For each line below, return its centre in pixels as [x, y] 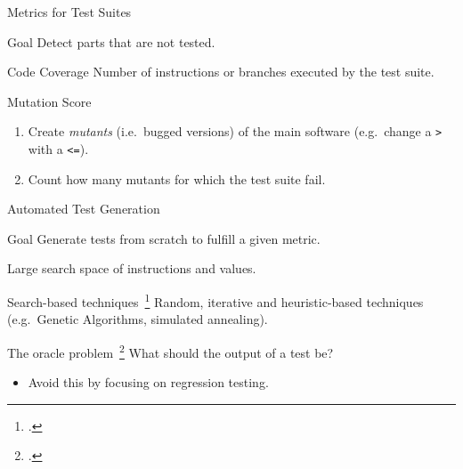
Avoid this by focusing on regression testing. [148, 382]
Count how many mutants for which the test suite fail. [177, 178]
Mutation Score [49, 101]
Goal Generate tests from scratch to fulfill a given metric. [164, 238]
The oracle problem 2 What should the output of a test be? [171, 351]
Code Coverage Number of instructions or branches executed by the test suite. [221, 72]
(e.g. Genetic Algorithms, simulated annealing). [138, 319]
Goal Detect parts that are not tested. [111, 41]
